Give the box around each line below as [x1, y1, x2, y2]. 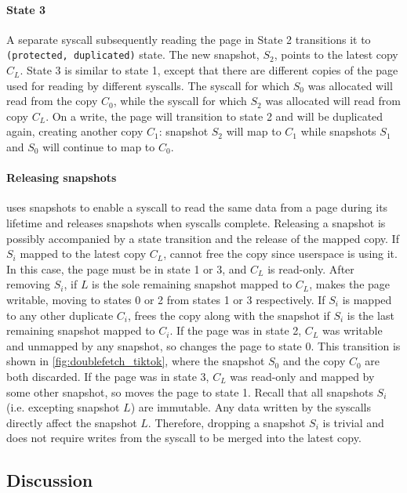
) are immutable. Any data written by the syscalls [130, 399, 372, 415]
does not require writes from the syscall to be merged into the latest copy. [6, 430, 362, 446]
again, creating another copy [6, 123, 144, 140]
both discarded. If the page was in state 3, [6, 368, 209, 384]
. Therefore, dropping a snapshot [147, 414, 306, 430]
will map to [226, 123, 282, 140]
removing [6, 276, 51, 292]
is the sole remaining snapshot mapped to [92, 276, 293, 292]
